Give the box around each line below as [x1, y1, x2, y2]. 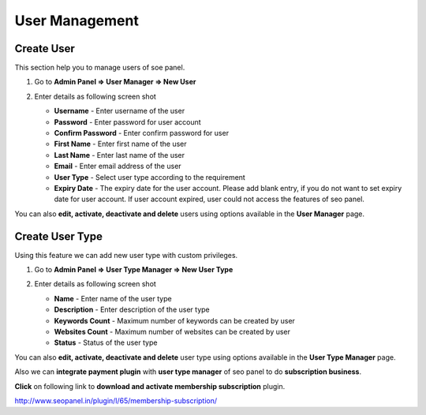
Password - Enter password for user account [54, 117, 201, 126]
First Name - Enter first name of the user [54, 139, 187, 149]
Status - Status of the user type [54, 338, 158, 347]
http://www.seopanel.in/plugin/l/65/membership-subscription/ [14, 395, 218, 406]
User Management [14, 12, 140, 29]
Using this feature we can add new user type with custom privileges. [14, 250, 238, 260]
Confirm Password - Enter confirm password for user [54, 129, 229, 138]
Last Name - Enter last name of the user [54, 150, 185, 159]
